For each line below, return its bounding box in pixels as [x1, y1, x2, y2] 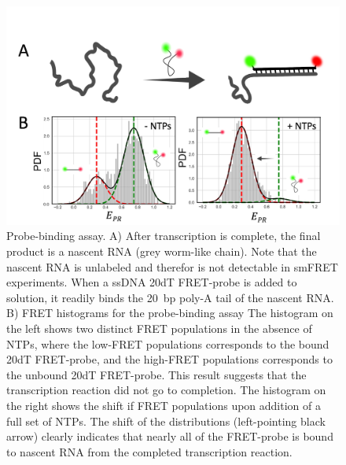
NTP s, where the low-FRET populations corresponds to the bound [6, 335, 329, 352]
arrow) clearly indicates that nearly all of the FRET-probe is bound [6, 428, 333, 445]
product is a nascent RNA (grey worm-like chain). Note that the [6, 243, 317, 260]
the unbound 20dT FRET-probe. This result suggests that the [6, 366, 307, 382]
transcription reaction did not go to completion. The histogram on [6, 382, 326, 398]
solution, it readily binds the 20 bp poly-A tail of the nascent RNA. [6, 289, 334, 305]
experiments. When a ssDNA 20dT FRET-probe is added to [6, 274, 297, 290]
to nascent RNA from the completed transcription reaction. [6, 443, 293, 459]
